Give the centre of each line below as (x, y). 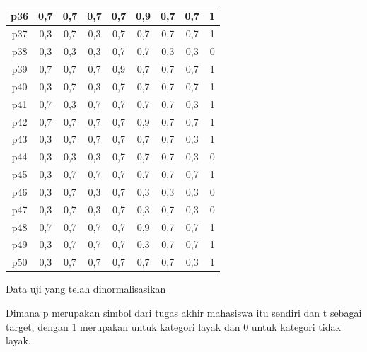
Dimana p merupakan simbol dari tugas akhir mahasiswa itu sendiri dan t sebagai (184, 312)
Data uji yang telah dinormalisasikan (86, 289)
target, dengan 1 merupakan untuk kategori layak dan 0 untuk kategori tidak (173, 326)
